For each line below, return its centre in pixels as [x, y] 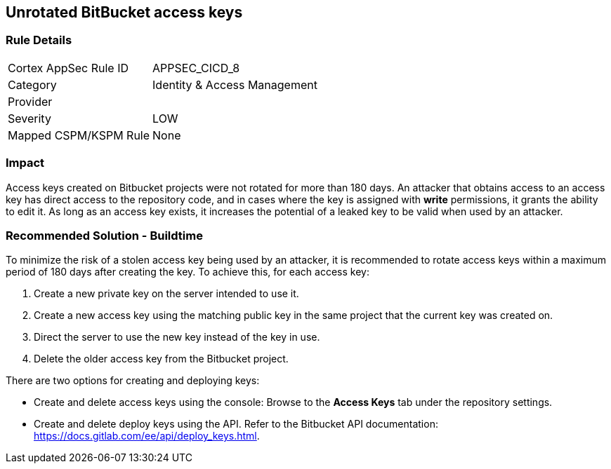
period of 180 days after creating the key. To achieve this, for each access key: [188, 272]
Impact [25, 163]
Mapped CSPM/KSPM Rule [79, 135]
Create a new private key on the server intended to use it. [166, 294]
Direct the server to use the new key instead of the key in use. [177, 337]
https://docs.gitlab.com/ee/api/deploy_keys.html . [147, 436]
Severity [29, 118]
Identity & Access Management [235, 84]
